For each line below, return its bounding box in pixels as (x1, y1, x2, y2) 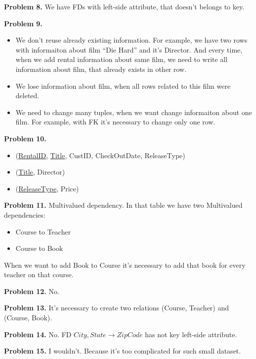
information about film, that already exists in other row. (15, 63, 187, 74)
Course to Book (15, 243, 63, 253)
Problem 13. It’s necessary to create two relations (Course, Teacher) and (4, 302, 229, 313)
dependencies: (4, 209, 45, 220)
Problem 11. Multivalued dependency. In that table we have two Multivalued (4, 200, 243, 210)
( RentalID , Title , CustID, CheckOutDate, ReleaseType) (15, 150, 185, 160)
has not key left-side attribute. (145, 329, 237, 339)
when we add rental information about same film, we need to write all (15, 54, 228, 64)
